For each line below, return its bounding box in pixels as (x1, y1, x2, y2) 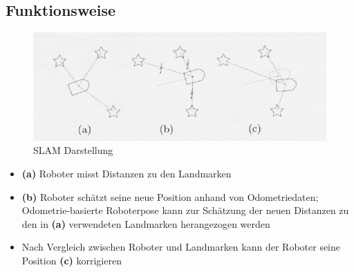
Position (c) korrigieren (21, 253, 122, 267)
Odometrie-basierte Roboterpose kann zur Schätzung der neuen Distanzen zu (21, 203, 349, 217)
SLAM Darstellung (33, 143, 113, 157)
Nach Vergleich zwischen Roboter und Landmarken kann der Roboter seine (21, 240, 341, 254)
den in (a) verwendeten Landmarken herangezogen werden (21, 216, 270, 231)
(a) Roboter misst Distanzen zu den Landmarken (21, 166, 232, 181)
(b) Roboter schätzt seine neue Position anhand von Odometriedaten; (21, 189, 319, 204)
